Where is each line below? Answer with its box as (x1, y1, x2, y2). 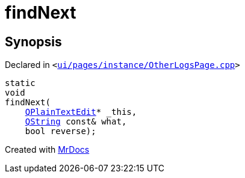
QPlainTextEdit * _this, (25, 107, 137, 117)
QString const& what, (25, 117, 127, 127)
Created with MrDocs (5, 144, 90, 155)
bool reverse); (25, 126, 96, 137)
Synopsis (5, 34, 62, 49)
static (5, 78, 36, 88)
